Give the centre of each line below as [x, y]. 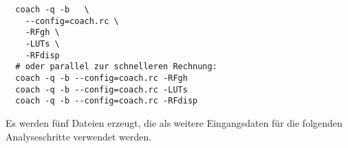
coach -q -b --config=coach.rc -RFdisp [107, 101]
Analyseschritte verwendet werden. [79, 136]
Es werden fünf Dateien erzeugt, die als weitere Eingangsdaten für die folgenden [174, 122]
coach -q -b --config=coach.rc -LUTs [101, 89]
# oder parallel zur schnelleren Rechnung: [116, 67]
